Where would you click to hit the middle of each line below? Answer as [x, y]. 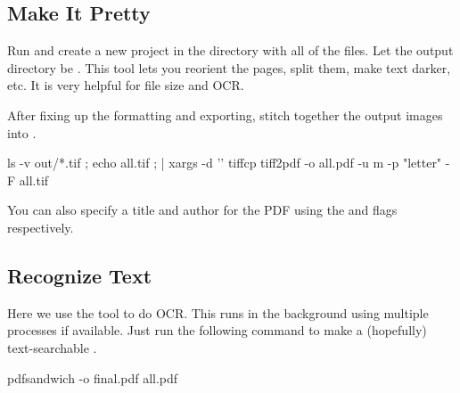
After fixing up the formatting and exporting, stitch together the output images [225, 115]
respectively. [41, 227]
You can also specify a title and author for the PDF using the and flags [202, 210]
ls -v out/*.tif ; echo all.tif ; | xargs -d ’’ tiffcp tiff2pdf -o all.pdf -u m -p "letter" [225, 163]
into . [22, 132]
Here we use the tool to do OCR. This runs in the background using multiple [218, 312]
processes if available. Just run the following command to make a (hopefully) [217, 330]
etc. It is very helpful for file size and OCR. [126, 85]
